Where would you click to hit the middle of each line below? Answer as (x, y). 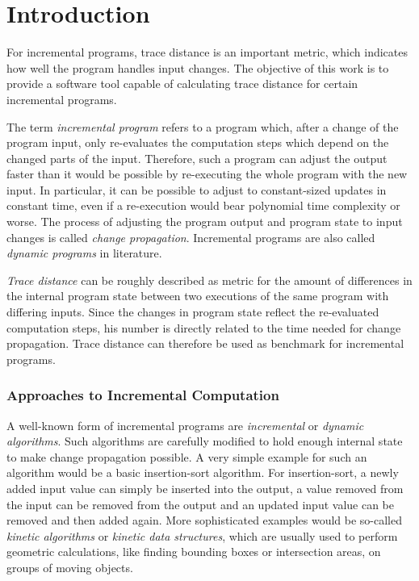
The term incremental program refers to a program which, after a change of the (203, 126)
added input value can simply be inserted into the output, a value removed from (205, 488)
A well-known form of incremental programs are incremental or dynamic (185, 425)
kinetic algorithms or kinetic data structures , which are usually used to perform (202, 535)
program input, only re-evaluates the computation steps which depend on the (198, 142)
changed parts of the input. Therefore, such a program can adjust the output (197, 158)
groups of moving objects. (70, 567)
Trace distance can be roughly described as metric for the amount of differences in (209, 280)
